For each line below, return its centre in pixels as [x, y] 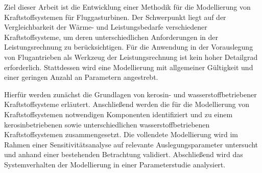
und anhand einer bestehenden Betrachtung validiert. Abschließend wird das [124, 154]
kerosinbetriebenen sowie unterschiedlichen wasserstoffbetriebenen [107, 124]
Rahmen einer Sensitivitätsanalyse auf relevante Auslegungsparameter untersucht [131, 144]
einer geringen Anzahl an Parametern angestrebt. [81, 77]
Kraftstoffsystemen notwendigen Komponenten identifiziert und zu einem [118, 114]
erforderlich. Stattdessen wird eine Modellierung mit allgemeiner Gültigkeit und [129, 67]
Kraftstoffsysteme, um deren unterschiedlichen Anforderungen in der [111, 37]
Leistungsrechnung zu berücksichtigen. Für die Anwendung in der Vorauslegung [129, 47]
